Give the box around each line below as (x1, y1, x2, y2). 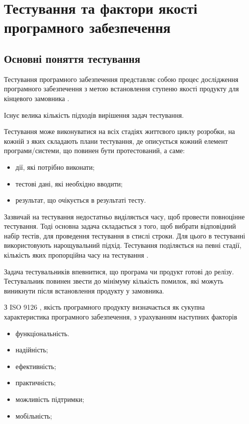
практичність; (15, 377, 56, 388)
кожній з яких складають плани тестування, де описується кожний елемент (4, 135, 228, 146)
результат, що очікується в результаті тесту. (15, 195, 146, 205)
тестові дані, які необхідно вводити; (15, 178, 123, 188)
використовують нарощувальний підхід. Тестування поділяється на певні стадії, (4, 240, 242, 250)
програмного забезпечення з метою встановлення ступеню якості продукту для (4, 83, 239, 94)
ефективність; (15, 361, 56, 371)
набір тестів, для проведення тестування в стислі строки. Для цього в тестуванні (4, 230, 246, 240)
